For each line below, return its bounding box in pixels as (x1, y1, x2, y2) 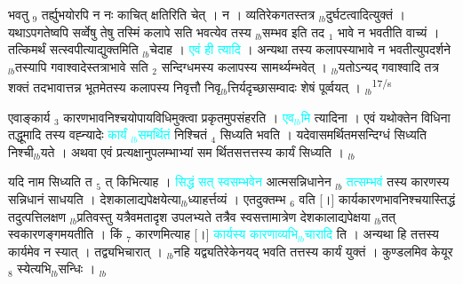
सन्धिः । (58, 259, 96, 278)
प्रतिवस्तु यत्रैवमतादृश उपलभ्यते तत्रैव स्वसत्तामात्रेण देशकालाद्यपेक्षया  (76, 207, 375, 225)
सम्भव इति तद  (262, 22, 329, 41)
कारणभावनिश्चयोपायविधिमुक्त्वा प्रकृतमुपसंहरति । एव (63, 107, 294, 126)
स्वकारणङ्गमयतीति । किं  (8, 225, 127, 243)
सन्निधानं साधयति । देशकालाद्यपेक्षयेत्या (8, 190, 181, 208)
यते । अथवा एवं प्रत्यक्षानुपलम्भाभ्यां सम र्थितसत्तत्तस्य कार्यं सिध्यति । (40, 142, 344, 161)
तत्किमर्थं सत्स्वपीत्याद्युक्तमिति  (8, 40, 143, 59)
